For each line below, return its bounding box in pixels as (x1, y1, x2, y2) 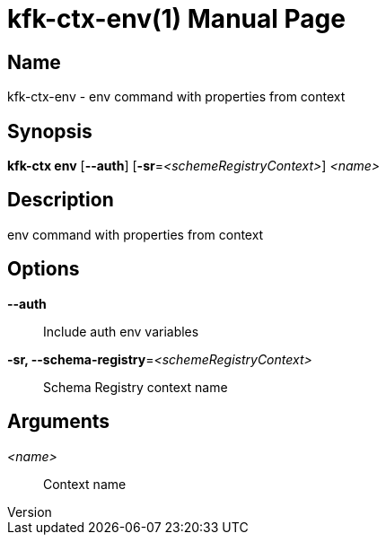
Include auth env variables (43, 323, 199, 339)
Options (7, 258, 80, 281)
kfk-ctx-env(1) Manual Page (7, 4, 346, 34)
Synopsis (7, 119, 92, 143)
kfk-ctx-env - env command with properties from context (7, 89, 346, 105)
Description (7, 188, 114, 212)
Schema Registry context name (43, 379, 228, 395)
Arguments (7, 410, 110, 433)
